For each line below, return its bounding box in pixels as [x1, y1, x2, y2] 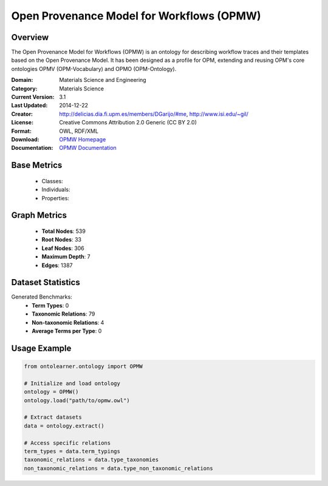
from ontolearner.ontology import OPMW [24, 363, 143, 370]
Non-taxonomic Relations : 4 [32, 319, 104, 326]
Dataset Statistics [11, 277, 80, 288]
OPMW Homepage [59, 135, 106, 143]
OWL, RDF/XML [59, 127, 98, 135]
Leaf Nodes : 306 [41, 245, 84, 252]
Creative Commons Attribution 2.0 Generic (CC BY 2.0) [59, 119, 197, 126]
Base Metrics [11, 160, 63, 170]
